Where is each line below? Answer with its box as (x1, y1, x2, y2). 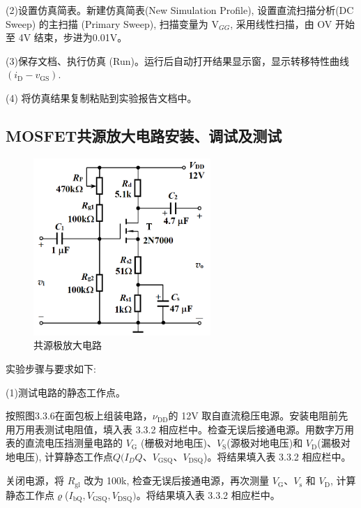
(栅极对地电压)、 (140, 435, 217, 450)
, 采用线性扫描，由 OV (230, 16, 332, 31)
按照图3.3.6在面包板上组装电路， (6, 408, 153, 423)
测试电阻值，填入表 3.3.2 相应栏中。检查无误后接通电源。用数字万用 (44, 421, 355, 436)
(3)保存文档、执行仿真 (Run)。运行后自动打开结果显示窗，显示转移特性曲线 (6, 53, 349, 68)
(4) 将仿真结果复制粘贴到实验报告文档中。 (6, 90, 197, 105)
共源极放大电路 (33, 338, 102, 352)
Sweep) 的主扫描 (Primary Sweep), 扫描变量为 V (6, 16, 219, 31)
